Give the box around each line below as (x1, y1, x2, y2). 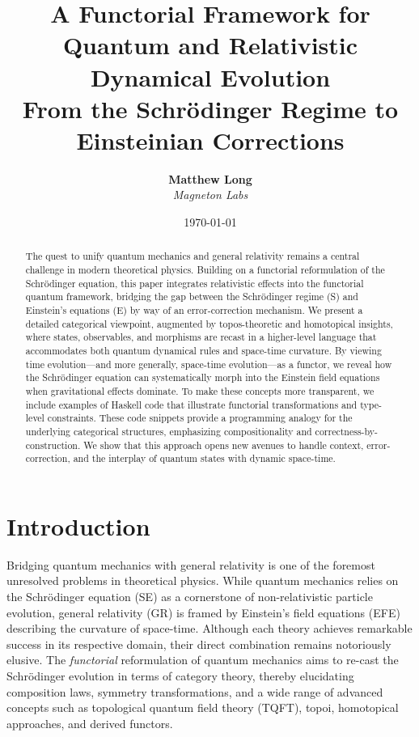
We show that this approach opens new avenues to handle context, (83, 438, 364, 451)
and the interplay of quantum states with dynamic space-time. (73, 451, 336, 465)
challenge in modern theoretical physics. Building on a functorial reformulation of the (25, 263, 385, 277)
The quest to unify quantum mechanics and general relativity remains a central (25, 249, 360, 263)
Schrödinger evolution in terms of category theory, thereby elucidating (6, 667, 354, 684)
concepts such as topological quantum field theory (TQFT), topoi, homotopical (6, 699, 399, 716)
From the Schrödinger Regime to (22, 91, 399, 125)
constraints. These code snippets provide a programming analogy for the (47, 411, 353, 425)
